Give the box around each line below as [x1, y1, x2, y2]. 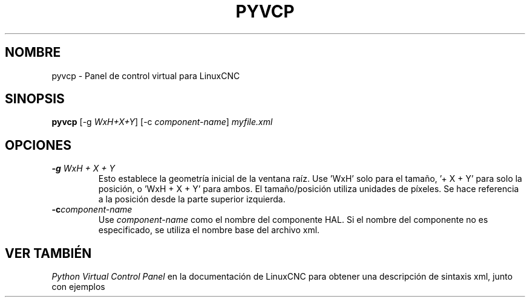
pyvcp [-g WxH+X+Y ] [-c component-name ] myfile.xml [51, 117, 273, 127]
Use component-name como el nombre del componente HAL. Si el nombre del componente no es [98, 214, 488, 225]
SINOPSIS [5, 91, 65, 107]
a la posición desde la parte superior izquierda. [98, 194, 286, 205]
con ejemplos [51, 281, 105, 292]
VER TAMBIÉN [5, 245, 92, 261]
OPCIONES [5, 137, 71, 153]
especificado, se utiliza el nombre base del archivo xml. [98, 225, 320, 236]
